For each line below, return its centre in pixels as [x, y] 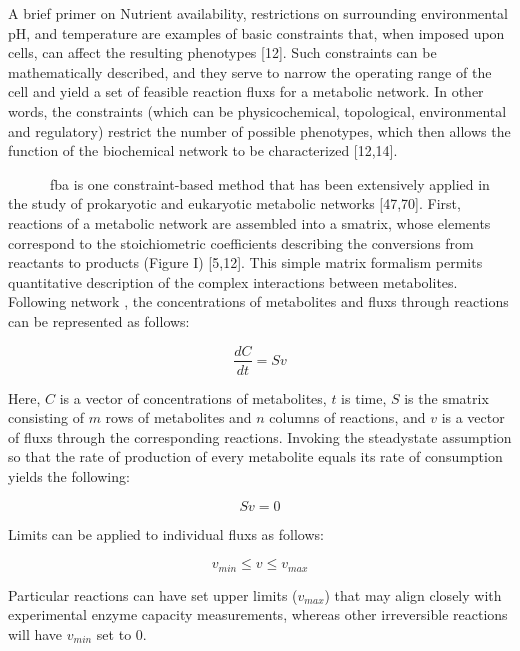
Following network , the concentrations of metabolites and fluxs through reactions [258, 301]
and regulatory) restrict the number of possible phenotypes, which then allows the [259, 130]
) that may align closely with [413, 594]
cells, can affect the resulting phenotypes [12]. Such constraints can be [222, 52]
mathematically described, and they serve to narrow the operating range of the [250, 71]
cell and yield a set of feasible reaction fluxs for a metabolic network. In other [246, 91]
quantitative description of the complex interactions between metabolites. [233, 281]
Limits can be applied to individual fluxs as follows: [166, 533]
